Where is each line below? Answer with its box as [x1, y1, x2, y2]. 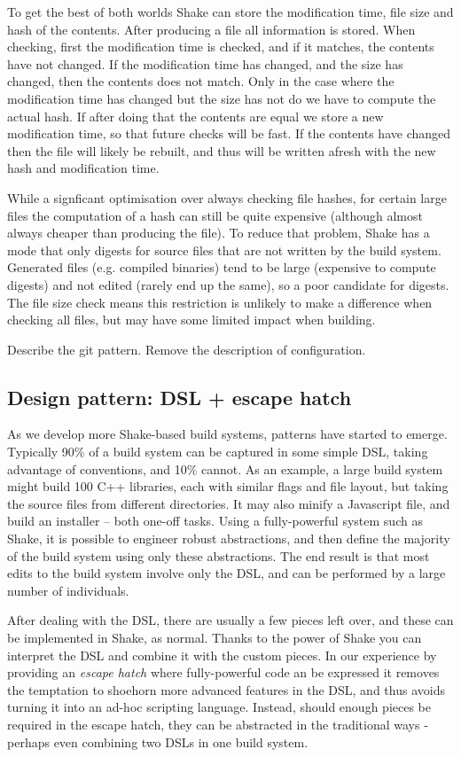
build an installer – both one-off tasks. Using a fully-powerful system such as [7, 511, 423, 530]
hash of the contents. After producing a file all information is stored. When [7, 20, 416, 38]
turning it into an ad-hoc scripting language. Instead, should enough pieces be [7, 698, 431, 716]
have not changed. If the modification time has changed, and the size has [7, 54, 403, 73]
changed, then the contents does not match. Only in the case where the [7, 72, 395, 90]
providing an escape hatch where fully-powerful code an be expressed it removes [7, 663, 440, 682]
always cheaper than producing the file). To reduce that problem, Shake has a [7, 223, 430, 242]
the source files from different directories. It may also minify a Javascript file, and [7, 494, 450, 512]
